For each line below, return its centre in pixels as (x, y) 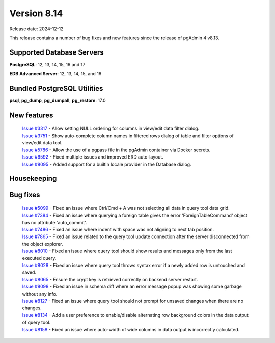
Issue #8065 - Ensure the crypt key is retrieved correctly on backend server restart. (110, 279)
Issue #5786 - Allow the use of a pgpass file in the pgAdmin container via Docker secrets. (116, 150)
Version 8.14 (36, 13)
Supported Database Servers (57, 52)
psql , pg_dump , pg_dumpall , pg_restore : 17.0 (58, 101)
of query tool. (36, 322)
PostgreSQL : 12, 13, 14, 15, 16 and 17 (47, 64)
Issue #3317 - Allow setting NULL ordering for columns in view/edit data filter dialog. (111, 128)
